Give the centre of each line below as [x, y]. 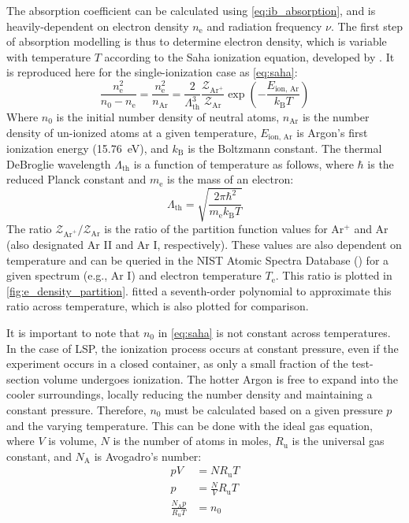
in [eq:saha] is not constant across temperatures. [274, 332]
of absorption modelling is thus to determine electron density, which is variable [197, 41]
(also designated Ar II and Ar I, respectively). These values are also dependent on [204, 245]
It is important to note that [73, 332]
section [23, 378]
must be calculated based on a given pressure [274, 409]
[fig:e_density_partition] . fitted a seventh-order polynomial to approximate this [199, 290]
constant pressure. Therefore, [76, 409]
